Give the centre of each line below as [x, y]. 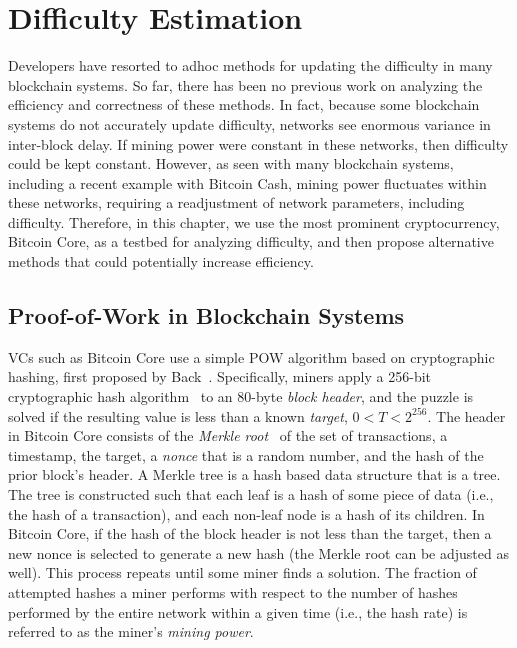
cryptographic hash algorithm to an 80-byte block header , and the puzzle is [241, 396]
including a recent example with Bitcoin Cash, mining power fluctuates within [247, 182]
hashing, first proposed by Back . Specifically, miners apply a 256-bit [220, 376]
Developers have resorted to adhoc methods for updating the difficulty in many [250, 65]
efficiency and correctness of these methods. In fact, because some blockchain [244, 104]
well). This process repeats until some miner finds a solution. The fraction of [242, 572]
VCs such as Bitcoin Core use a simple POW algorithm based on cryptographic [251, 356]
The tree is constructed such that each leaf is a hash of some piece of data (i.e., [251, 494]
